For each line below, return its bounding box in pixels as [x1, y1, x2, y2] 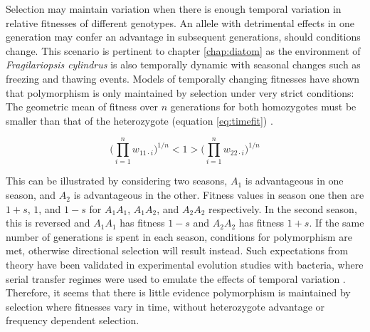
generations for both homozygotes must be [170, 99, 356, 114]
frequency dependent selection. [6, 313, 139, 328]
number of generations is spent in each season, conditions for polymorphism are [6, 229, 352, 244]
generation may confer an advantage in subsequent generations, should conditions [6, 29, 361, 44]
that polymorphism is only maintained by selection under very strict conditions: [6, 85, 354, 100]
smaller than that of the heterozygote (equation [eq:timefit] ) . [6, 113, 273, 128]
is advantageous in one [245, 173, 344, 188]
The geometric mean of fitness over [6, 99, 159, 114]
